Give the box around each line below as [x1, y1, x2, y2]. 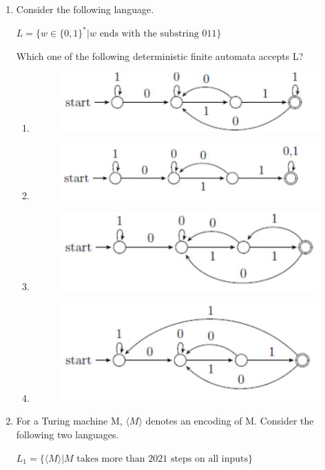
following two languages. [16, 427, 119, 441]
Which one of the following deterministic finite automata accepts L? [16, 48, 304, 63]
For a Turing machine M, [16, 413, 123, 428]
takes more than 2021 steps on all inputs [76, 453, 249, 464]
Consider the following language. [16, 2, 154, 16]
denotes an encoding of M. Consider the [145, 413, 314, 428]
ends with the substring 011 [99, 29, 217, 39]
